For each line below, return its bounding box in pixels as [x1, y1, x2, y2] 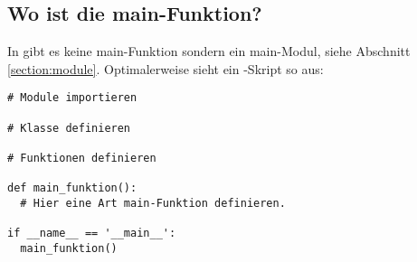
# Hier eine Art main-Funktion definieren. [20, 196, 286, 210]
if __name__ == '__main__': [7, 227, 176, 240]
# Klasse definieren [7, 121, 131, 135]
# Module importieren [7, 91, 137, 105]
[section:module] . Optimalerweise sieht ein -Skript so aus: [7, 59, 324, 78]
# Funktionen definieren [7, 152, 156, 165]
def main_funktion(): [7, 182, 137, 195]
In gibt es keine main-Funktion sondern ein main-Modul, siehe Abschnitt [7, 42, 411, 61]
